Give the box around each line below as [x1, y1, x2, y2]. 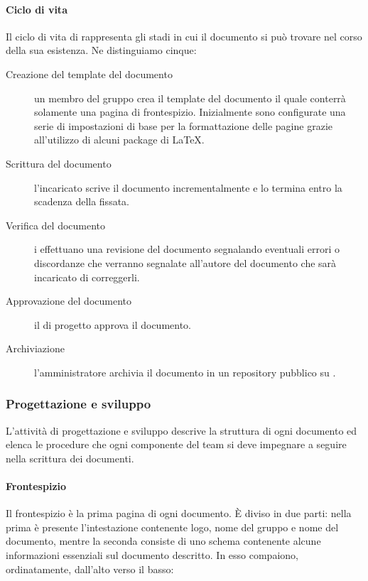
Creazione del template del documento [6, 66, 173, 81]
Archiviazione [6, 341, 65, 356]
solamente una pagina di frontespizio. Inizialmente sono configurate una [34, 104, 346, 119]
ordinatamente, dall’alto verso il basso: [6, 561, 174, 576]
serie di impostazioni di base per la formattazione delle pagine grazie [34, 118, 332, 133]
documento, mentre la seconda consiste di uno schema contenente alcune [6, 533, 321, 548]
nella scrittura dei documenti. [6, 450, 134, 465]
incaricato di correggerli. [34, 269, 140, 284]
